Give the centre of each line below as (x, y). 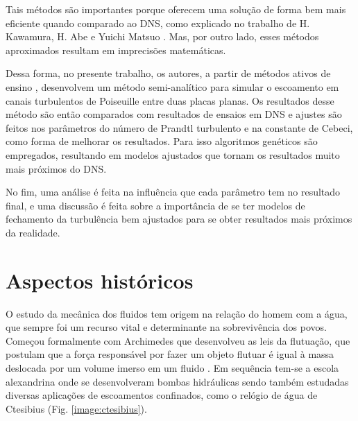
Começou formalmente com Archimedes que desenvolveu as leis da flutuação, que (178, 340)
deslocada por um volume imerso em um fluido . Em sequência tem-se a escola (172, 368)
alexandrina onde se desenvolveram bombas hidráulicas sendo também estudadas (177, 381)
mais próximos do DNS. (56, 168)
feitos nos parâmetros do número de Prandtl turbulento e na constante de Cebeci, (179, 127)
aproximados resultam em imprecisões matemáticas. (116, 50)
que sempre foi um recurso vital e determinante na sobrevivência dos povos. (166, 327)
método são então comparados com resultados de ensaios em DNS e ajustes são (174, 114)
